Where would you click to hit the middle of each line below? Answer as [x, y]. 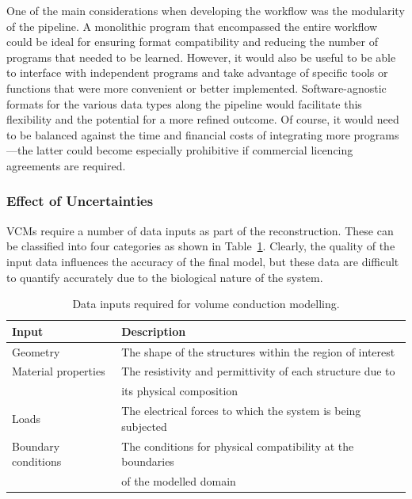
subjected [144, 426]
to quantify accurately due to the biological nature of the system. [165, 277]
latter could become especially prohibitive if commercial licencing [195, 150]
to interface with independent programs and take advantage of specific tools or [197, 72]
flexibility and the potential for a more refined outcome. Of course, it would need [203, 119]
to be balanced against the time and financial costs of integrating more [178, 134]
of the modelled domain [179, 480]
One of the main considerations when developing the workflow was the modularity [206, 10]
